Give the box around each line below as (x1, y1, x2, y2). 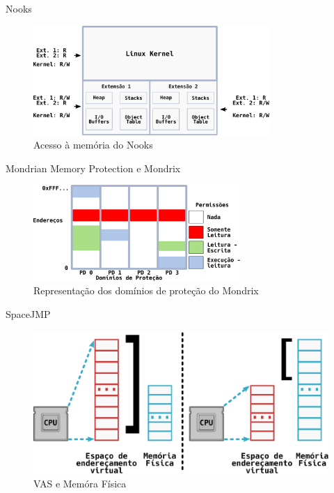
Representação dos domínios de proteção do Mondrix (33, 283, 259, 298)
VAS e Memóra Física (33, 476, 127, 490)
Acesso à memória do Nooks (33, 137, 153, 152)
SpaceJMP (6, 306, 51, 321)
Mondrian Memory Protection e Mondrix (6, 160, 181, 175)
